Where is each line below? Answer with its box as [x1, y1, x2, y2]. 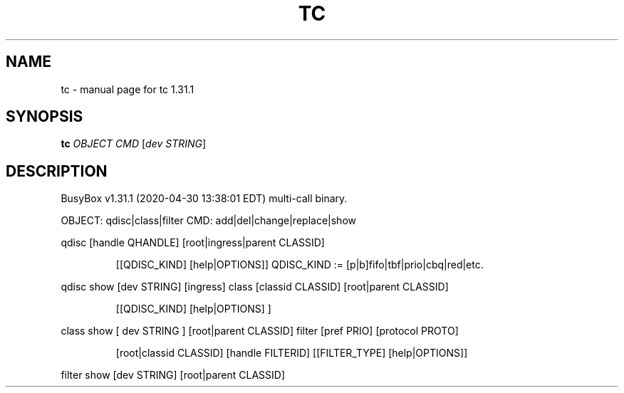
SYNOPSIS [6, 108, 83, 126]
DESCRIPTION [6, 162, 108, 180]
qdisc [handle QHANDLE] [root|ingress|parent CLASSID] [61, 236, 325, 249]
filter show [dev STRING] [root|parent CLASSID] [61, 369, 286, 382]
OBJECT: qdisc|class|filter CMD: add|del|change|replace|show [61, 214, 356, 227]
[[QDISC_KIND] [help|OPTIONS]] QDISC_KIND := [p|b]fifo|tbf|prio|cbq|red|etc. [115, 258, 484, 271]
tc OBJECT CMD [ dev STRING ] [61, 137, 207, 150]
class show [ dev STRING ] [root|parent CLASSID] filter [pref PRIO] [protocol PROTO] [61, 325, 459, 337]
